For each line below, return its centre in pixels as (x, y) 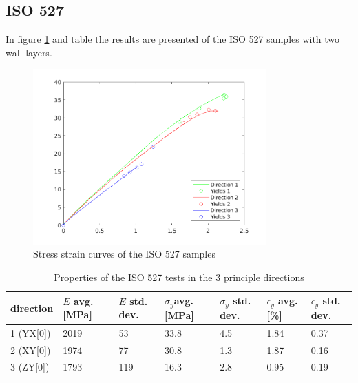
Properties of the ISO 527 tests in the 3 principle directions (179, 277)
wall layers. (29, 52)
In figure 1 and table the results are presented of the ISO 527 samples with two (173, 39)
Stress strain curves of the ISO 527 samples (124, 254)
